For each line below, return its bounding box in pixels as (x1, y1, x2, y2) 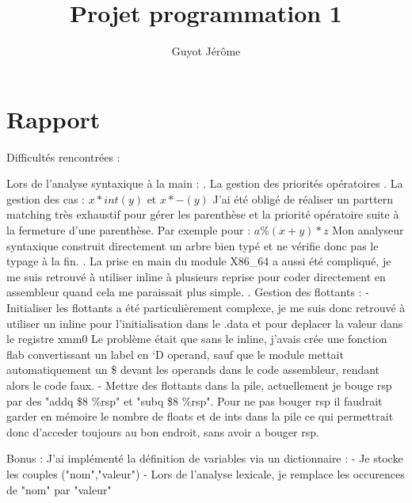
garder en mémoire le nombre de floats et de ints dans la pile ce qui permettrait (6, 408, 394, 425)
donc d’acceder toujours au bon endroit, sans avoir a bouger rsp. (6, 423, 319, 440)
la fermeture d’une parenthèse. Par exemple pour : (6, 222, 251, 238)
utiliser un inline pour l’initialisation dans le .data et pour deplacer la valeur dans (6, 314, 403, 331)
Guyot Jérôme (171, 43, 241, 59)
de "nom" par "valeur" (6, 481, 112, 497)
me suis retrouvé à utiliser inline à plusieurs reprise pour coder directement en (6, 268, 386, 284)
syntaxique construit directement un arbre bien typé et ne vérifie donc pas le (6, 237, 379, 253)
